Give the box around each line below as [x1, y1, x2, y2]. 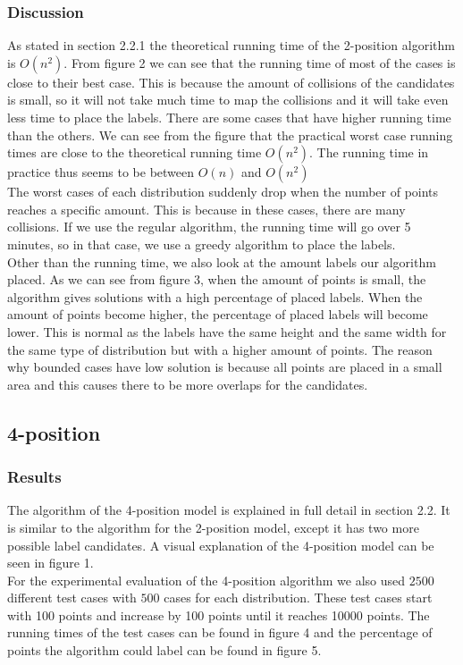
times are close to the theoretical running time [7, 143, 262, 162]
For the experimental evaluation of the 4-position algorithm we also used [7, 570, 406, 589]
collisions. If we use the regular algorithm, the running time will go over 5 [7, 217, 411, 236]
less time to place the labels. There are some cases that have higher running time [7, 108, 451, 126]
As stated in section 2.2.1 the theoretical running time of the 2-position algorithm [7, 36, 455, 55]
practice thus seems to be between [7, 163, 195, 181]
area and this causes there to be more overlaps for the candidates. [7, 375, 368, 393]
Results [7, 466, 62, 488]
